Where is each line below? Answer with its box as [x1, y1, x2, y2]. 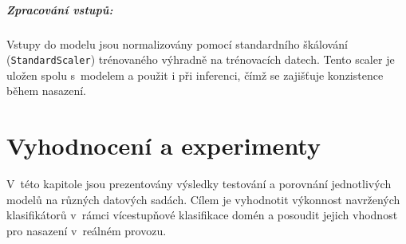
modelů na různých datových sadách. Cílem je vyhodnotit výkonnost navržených [6, 191, 400, 207]
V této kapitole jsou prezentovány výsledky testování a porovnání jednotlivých [6, 175, 392, 192]
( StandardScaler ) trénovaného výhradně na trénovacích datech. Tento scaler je [6, 51, 395, 68]
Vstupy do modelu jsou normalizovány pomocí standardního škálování [6, 35, 348, 52]
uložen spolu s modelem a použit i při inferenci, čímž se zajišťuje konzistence [6, 66, 384, 83]
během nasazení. [6, 82, 87, 99]
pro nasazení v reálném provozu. [6, 222, 167, 238]
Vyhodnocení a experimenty [6, 129, 321, 162]
